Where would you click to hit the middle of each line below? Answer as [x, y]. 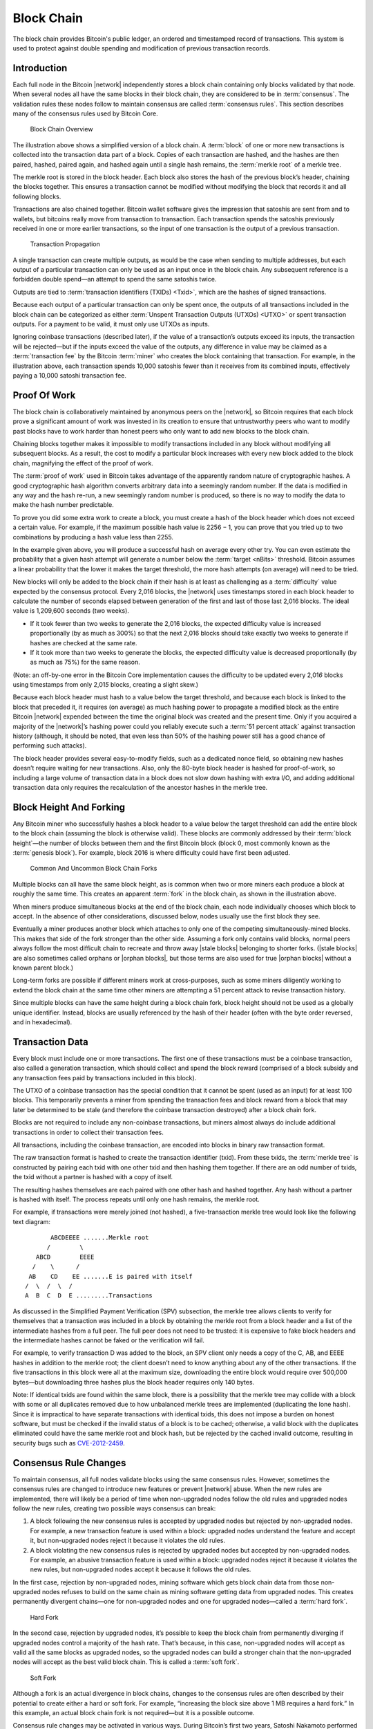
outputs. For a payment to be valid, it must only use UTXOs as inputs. [111, 324]
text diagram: [32, 1221]
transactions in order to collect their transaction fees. [88, 1132]
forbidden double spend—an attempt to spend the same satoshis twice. [115, 279]
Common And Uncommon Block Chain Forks [94, 869]
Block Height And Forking [69, 807]
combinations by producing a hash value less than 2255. [93, 537]
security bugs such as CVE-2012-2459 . [69, 1443]
